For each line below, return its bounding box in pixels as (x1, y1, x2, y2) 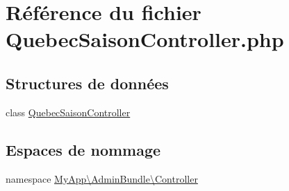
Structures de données (6, 72, 169, 93)
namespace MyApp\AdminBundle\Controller (6, 171, 198, 185)
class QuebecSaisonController (6, 104, 131, 119)
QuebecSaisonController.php (6, 25, 284, 53)
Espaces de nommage (6, 138, 161, 160)
